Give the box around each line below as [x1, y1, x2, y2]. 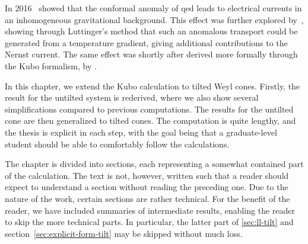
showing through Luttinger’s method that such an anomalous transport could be [5, 25, 298, 37]
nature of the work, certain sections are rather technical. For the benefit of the [5, 192, 290, 204]
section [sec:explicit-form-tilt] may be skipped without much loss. [5, 227, 243, 239]
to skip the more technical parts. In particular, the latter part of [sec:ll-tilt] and [5, 216, 294, 228]
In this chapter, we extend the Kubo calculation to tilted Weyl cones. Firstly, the [5, 79, 300, 92]
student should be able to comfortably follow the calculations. [5, 137, 230, 150]
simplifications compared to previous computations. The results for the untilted [5, 102, 294, 115]
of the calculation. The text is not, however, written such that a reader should [5, 169, 289, 181]
